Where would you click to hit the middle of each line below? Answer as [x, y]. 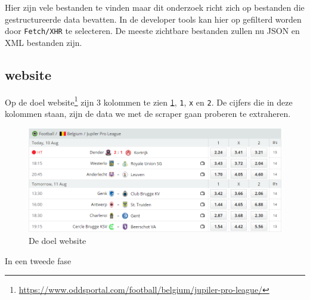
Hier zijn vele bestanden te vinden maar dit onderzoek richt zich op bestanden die [155, 7]
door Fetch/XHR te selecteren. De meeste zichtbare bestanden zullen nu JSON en [152, 31]
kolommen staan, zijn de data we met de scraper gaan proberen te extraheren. [148, 113]
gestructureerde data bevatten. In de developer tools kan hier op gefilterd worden [153, 19]
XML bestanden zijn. [44, 42]
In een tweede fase [38, 260]
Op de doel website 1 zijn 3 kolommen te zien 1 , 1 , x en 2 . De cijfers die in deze [149, 101]
